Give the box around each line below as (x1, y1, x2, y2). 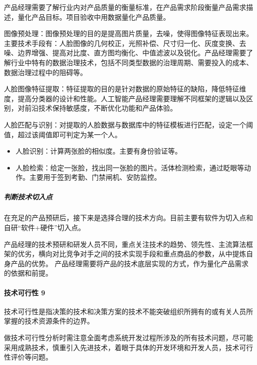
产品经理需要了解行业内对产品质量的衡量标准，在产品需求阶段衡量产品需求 (4, 2, 246, 12)
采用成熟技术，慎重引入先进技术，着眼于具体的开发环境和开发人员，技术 (4, 342, 239, 352)
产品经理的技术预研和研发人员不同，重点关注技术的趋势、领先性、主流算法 (4, 239, 246, 249)
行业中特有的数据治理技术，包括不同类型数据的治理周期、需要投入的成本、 (10, 57, 253, 67)
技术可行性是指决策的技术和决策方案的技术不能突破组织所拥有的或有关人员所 (4, 306, 253, 316)
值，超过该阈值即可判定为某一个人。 (4, 129, 122, 139)
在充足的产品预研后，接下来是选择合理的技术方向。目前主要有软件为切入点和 (4, 212, 253, 223)
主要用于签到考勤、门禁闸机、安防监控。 (29, 172, 161, 182)
